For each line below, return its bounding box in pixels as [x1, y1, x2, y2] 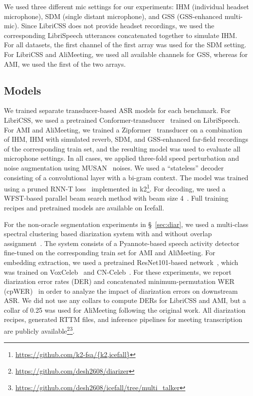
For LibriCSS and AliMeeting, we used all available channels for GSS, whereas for [4, 49, 248, 59]
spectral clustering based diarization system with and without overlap [4, 228, 212, 239]
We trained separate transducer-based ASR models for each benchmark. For [4, 105, 231, 115]
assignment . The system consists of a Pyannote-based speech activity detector [4, 238, 239, 248]
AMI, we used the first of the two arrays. [4, 58, 126, 69]
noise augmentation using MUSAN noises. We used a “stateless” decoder [4, 162, 224, 172]
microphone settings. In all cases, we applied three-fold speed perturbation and [4, 153, 239, 163]
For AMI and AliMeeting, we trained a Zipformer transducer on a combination [4, 124, 242, 134]
